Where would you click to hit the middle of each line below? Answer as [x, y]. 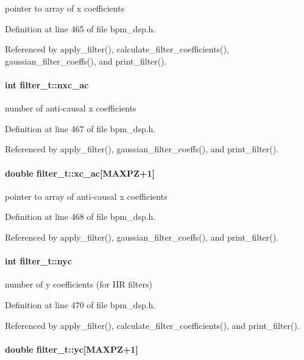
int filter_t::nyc [38, 261]
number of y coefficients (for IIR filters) [79, 284]
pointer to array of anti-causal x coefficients [86, 196]
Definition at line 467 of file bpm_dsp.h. [80, 128]
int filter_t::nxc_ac [47, 84]
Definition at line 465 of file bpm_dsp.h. [80, 28]
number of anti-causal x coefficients [71, 108]
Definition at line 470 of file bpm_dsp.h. [80, 304]
